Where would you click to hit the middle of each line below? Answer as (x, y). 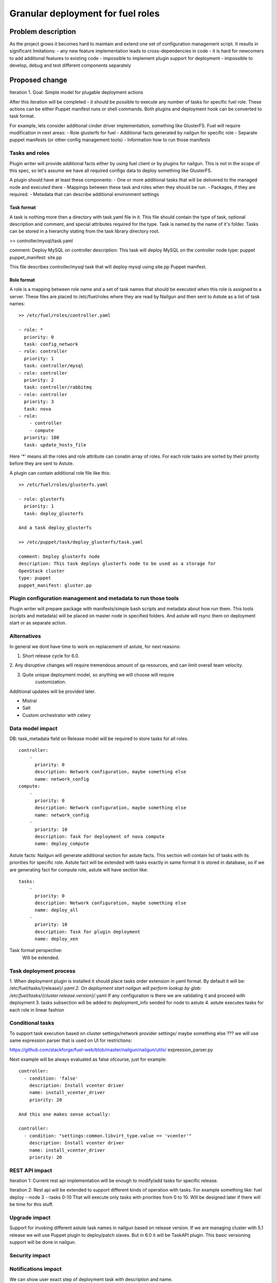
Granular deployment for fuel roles (85, 13)
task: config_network (51, 344)
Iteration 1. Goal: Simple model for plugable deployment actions (76, 92)
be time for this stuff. (32, 1204)
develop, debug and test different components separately (70, 65)
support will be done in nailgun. (43, 1242)
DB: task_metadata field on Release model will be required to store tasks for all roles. (99, 738)
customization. (51, 682)
